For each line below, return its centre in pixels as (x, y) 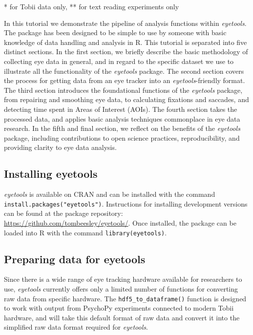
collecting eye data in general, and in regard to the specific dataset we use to (119, 61)
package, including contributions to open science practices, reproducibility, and (122, 137)
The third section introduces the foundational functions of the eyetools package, (123, 90)
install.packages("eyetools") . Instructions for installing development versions (126, 203)
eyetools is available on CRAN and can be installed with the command (110, 194)
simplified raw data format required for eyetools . (76, 327)
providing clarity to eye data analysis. (60, 147)
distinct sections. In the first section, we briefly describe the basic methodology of (126, 52)
